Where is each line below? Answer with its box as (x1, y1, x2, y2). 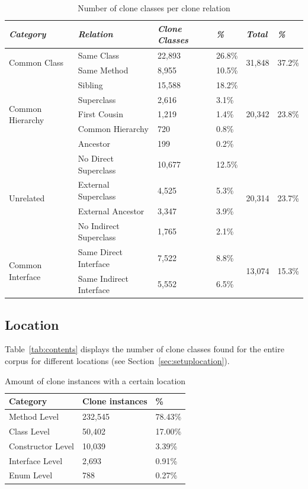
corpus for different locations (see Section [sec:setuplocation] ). (5, 355, 230, 367)
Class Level (9, 424, 50, 437)
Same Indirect (78, 272, 129, 284)
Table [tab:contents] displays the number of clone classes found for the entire (5, 343, 284, 355)
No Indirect (78, 219, 120, 231)
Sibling (78, 78, 103, 91)
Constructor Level (9, 439, 75, 452)
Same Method (78, 63, 129, 76)
